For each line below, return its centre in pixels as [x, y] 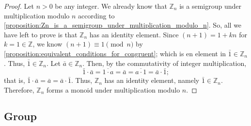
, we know [47, 44]
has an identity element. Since [134, 34]
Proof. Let [19, 6]
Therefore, [19, 89]
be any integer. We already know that [111, 6]
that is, [15, 80]
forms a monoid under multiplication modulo [113, 89]
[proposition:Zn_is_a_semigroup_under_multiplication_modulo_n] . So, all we [123, 25]
